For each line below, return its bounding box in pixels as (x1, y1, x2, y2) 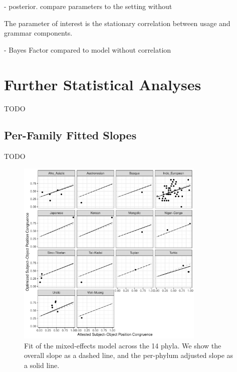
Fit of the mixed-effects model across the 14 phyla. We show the (24, 340, 221, 350)
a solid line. (24, 359, 60, 370)
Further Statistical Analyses (4, 74, 201, 94)
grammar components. (4, 28, 73, 38)
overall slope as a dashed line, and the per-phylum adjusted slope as (24, 350, 233, 360)
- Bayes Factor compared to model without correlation (4, 44, 171, 55)
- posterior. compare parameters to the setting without (4, 1, 172, 11)
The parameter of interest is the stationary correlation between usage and (4, 18, 230, 28)
